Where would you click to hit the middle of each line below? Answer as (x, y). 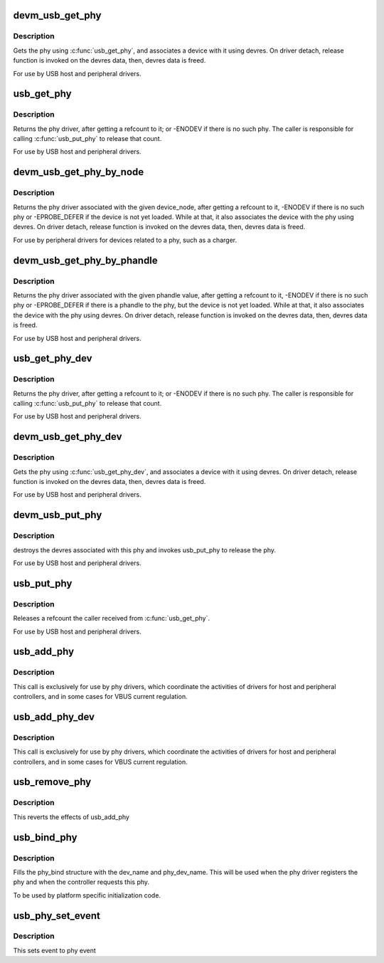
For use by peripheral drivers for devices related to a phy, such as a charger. (125, 240)
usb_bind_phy (45, 837)
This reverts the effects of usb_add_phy (71, 817)
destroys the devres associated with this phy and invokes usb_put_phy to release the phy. (145, 550)
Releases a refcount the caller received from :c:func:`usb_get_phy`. (111, 619)
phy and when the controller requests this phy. (81, 882)
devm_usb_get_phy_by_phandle (85, 260)
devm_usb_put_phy (58, 515)
